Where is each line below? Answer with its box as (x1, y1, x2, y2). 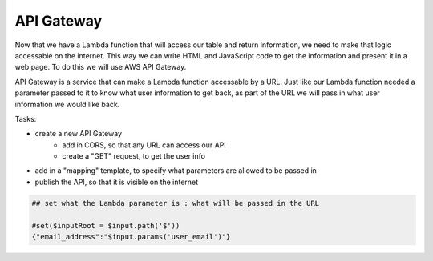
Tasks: (14, 114, 37, 123)
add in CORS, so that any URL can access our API (62, 140, 226, 150)
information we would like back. (14, 99, 120, 109)
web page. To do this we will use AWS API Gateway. (14, 62, 187, 72)
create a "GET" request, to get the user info (62, 151, 206, 161)
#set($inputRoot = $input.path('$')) (31, 221, 180, 230)
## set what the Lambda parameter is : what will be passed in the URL (31, 199, 320, 207)
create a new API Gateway (34, 129, 123, 139)
